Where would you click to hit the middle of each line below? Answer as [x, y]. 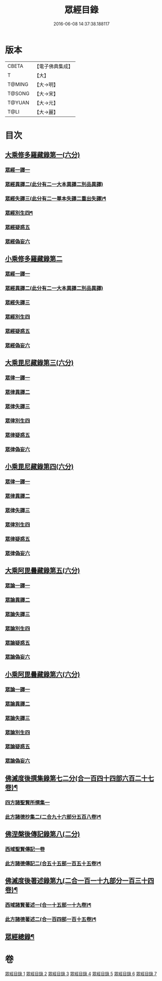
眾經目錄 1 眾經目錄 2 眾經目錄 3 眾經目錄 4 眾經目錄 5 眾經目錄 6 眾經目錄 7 [81, 974]
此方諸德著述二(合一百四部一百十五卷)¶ [51, 920]
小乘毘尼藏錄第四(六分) [39, 467]
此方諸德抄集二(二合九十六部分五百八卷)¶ [53, 817]
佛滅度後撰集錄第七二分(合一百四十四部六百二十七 [80, 778]
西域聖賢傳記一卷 [25, 849]
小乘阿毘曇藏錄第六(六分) [42, 674]
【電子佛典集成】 [54, 66]
